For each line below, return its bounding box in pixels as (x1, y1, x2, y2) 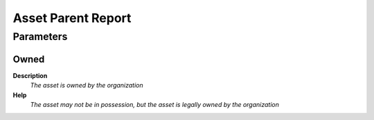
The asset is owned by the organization (30, 81, 143, 90)
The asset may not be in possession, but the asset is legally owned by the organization (30, 100, 280, 108)
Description (12, 71, 48, 79)
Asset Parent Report (12, 10, 132, 26)
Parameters (12, 30, 68, 43)
